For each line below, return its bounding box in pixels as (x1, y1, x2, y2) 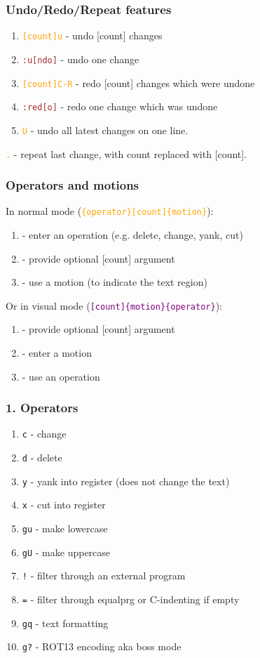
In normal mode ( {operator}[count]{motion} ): (6, 204, 214, 218)
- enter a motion (22, 346, 92, 360)
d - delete (22, 450, 62, 465)
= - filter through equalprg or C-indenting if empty (22, 592, 240, 607)
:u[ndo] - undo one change (22, 51, 139, 66)
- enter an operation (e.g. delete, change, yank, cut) (22, 228, 243, 242)
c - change (22, 426, 67, 441)
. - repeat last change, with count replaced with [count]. (6, 146, 247, 161)
